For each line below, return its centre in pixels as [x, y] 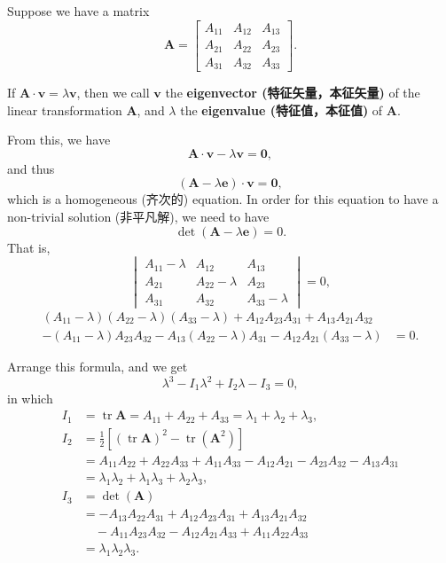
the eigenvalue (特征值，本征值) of [282, 109]
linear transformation [65, 109]
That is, [29, 247]
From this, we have [59, 140]
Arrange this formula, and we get [98, 366]
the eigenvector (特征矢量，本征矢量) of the [293, 93]
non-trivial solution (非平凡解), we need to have [138, 217]
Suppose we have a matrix [78, 11]
